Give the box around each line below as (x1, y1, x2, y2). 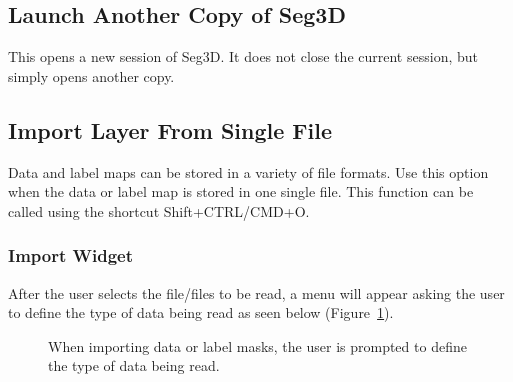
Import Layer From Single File (8, 114, 333, 145)
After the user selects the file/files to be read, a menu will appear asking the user (8, 282, 505, 303)
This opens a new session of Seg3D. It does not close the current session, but (8, 46, 478, 67)
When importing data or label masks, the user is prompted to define (48, 335, 467, 356)
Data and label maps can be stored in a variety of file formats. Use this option (8, 161, 489, 182)
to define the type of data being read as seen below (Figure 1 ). (8, 302, 394, 323)
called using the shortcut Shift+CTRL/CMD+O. (8, 200, 310, 221)
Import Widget (8, 243, 133, 268)
